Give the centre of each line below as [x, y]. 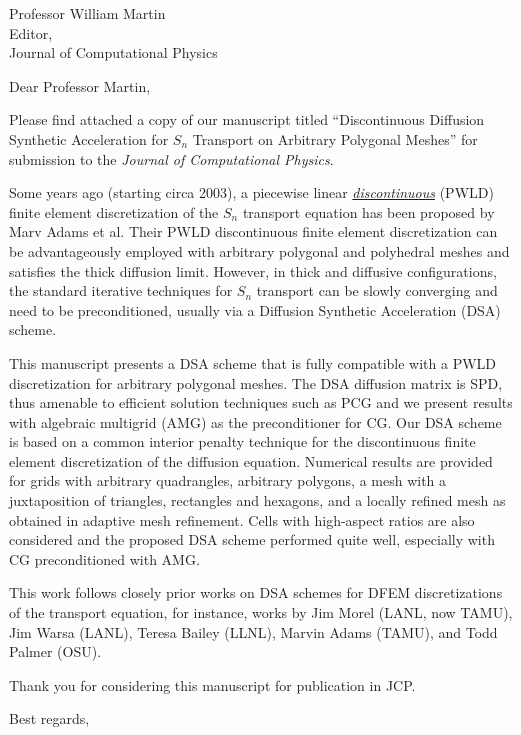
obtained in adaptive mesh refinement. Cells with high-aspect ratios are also [242, 519]
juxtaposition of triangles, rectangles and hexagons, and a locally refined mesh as [257, 500]
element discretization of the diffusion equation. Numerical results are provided [251, 460]
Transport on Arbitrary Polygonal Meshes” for [335, 138]
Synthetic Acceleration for [89, 138]
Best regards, [49, 718]
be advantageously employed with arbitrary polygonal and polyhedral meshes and [259, 250]
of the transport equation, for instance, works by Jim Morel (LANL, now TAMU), [261, 612]
